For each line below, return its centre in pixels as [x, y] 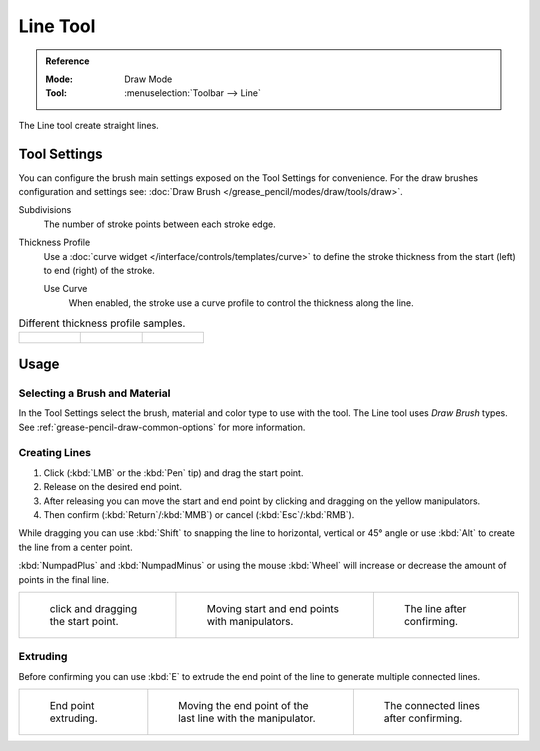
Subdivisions [45, 210]
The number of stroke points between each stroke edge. [159, 224]
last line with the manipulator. [247, 718]
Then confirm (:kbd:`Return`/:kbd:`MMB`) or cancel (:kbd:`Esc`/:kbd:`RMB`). [199, 514]
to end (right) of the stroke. [99, 270]
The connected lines [431, 706]
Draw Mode [148, 79]
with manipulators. [250, 621]
